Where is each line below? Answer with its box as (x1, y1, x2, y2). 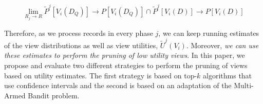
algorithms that (203, 70, 252, 80)
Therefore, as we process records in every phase (4, 27, 153, 38)
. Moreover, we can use (186, 39, 259, 50)
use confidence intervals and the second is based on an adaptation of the (4, 80, 232, 91)
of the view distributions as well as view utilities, (4, 39, 158, 50)
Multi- (234, 80, 254, 91)
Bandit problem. (28, 90, 80, 100)
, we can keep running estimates (158, 27, 259, 38)
